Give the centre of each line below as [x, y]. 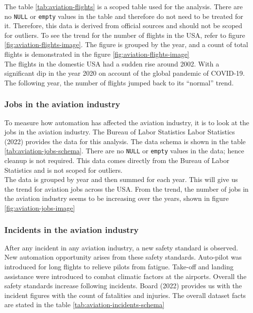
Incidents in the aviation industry [72, 229]
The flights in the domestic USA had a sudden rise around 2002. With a [112, 63]
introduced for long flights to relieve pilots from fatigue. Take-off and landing [119, 267]
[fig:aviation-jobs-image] [40, 208]
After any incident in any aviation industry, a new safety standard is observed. [121, 247]
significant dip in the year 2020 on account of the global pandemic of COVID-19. [125, 73]
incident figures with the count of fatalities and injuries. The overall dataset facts [125, 295]
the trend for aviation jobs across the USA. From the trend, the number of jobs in [126, 189]
